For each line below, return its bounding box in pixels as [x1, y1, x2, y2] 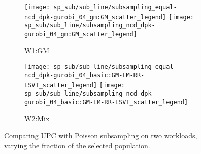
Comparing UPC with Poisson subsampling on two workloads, [4, 130, 197, 141]
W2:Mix [24, 113, 50, 124]
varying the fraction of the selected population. [4, 140, 150, 150]
